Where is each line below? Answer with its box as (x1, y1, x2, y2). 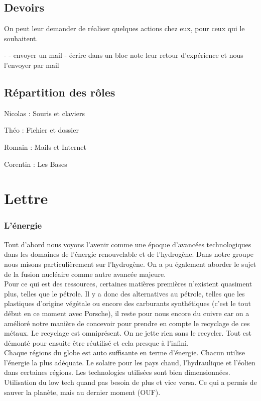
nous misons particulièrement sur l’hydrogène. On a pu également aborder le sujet (4, 258, 256, 269)
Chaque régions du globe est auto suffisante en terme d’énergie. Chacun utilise (4, 347, 245, 358)
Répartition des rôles (4, 84, 115, 99)
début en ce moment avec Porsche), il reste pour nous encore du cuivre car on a (4, 308, 249, 318)
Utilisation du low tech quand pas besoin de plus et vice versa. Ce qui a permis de (4, 377, 257, 387)
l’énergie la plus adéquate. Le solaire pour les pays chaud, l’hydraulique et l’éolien (4, 357, 255, 367)
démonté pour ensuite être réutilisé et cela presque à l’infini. (4, 337, 189, 348)
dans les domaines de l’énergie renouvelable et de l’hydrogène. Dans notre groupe (4, 249, 253, 259)
